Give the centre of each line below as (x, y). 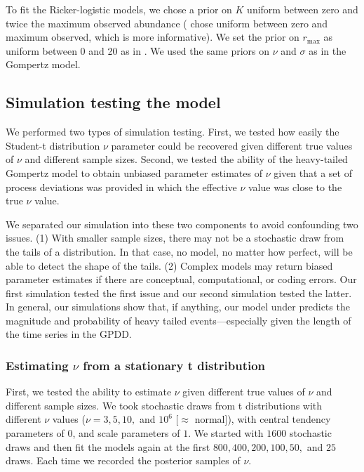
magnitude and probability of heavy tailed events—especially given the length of (178, 320)
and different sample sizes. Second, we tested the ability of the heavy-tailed (186, 159)
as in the (328, 50)
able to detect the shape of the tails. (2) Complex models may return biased (169, 265)
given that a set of (313, 172)
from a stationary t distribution (174, 365)
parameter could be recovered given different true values (232, 145)
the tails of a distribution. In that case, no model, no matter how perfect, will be (179, 251)
